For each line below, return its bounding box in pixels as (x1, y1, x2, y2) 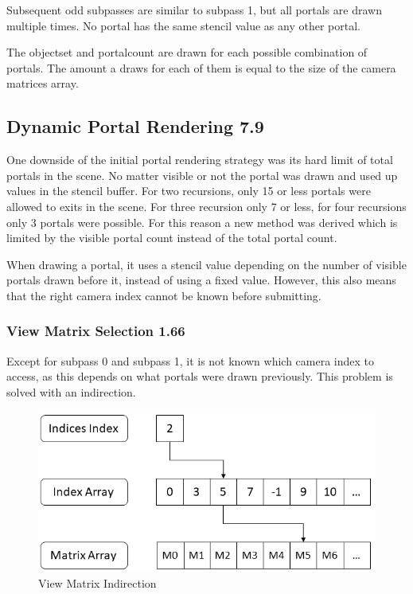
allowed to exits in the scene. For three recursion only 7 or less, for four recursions (6, 197, 407, 214)
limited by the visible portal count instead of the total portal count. (6, 229, 337, 246)
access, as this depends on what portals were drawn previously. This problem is (6, 368, 393, 385)
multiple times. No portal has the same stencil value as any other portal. (6, 17, 360, 33)
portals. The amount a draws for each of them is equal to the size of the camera (6, 59, 396, 76)
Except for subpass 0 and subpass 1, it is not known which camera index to (6, 352, 375, 369)
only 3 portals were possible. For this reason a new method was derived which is (6, 213, 398, 230)
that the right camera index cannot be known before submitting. (6, 287, 321, 303)
